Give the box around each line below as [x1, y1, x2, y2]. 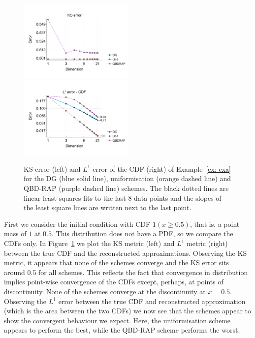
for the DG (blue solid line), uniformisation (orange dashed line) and [24, 173, 231, 184]
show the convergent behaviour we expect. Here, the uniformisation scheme [4, 315, 231, 325]
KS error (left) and [24, 163, 81, 174]
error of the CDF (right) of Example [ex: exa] [93, 163, 231, 174]
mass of [4, 228, 27, 239]
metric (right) [187, 238, 228, 248]
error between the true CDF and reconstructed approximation [58, 296, 246, 306]
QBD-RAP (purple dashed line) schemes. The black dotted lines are [24, 183, 229, 193]
